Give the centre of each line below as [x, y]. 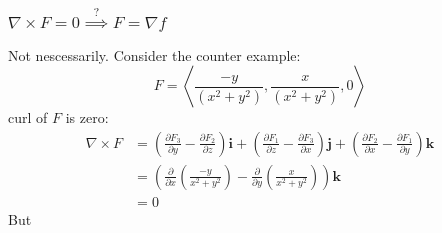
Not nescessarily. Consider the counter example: [154, 54]
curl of [28, 117]
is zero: [87, 117]
